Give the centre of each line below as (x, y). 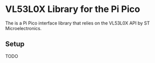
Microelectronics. (24, 28)
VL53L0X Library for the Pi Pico (73, 9)
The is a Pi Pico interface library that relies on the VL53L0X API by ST (78, 23)
